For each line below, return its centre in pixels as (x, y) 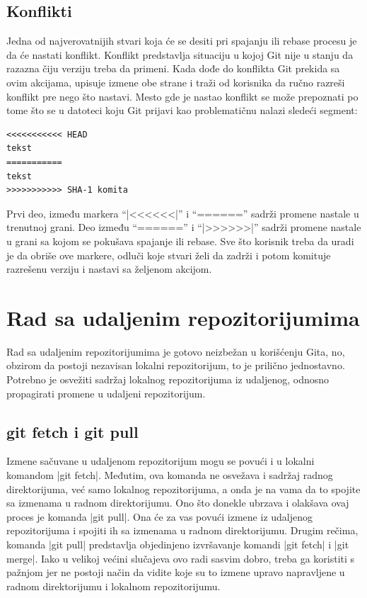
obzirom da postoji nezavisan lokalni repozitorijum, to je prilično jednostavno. (176, 365)
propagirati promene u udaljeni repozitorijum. (106, 393)
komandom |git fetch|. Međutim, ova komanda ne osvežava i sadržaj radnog (170, 475)
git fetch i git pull (72, 431)
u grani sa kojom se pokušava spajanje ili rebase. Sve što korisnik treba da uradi (180, 241)
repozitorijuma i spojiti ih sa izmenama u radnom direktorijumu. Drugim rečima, (182, 530)
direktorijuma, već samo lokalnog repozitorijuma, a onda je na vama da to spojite (183, 489)
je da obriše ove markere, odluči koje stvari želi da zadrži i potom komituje (169, 255)
